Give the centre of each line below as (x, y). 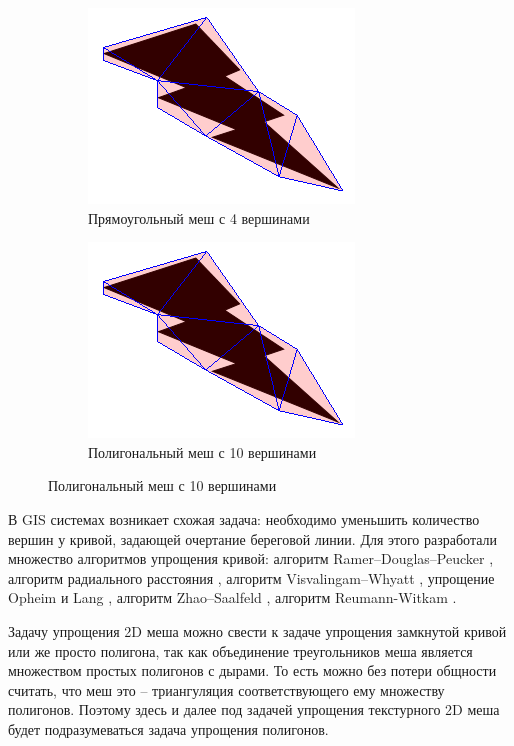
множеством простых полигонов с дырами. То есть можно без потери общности (252, 670)
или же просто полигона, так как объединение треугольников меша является (240, 650)
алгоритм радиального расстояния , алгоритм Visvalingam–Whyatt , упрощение (251, 577)
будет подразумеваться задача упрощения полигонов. (168, 728)
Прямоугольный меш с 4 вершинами (199, 217)
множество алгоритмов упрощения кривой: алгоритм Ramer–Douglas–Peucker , (251, 558)
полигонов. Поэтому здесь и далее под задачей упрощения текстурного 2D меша (254, 709)
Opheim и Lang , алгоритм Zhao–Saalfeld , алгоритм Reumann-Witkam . (232, 597)
